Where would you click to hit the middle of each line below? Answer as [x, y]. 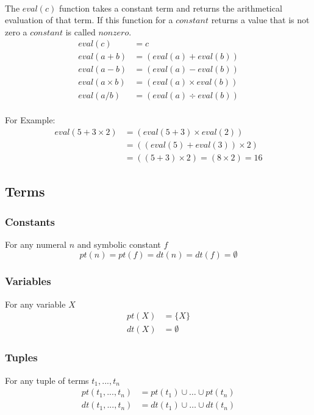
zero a [16, 31]
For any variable [35, 304]
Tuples [21, 357]
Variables [28, 281]
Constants [30, 221]
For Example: [30, 120]
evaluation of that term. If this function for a [89, 20]
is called [80, 31]
